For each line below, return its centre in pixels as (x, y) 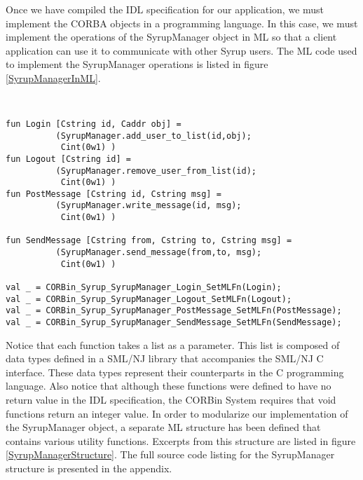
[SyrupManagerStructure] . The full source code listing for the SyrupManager (170, 454)
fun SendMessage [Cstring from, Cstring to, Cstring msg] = (149, 241)
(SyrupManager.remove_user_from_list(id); (156, 171)
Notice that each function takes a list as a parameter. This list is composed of (173, 344)
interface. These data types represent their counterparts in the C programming (175, 372)
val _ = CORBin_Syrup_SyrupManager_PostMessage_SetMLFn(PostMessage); (174, 311)
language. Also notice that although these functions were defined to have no (169, 386)
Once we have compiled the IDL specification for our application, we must (165, 9)
